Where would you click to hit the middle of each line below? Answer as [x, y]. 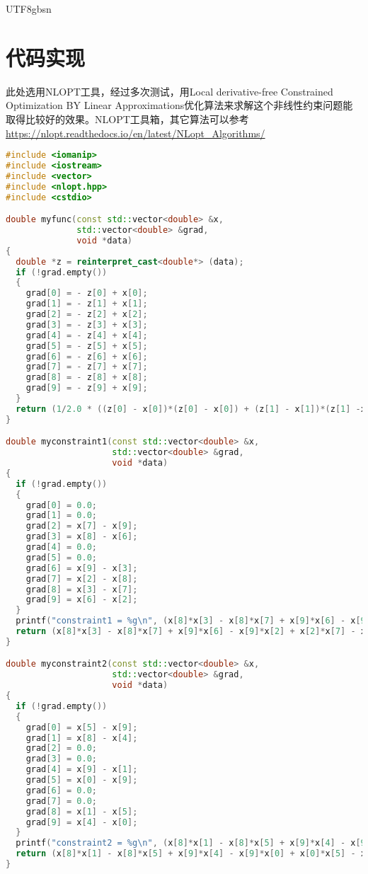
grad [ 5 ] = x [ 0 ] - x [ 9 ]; [82, 780]
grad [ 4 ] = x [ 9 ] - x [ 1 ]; [82, 770]
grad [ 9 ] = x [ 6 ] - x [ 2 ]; [82, 600]
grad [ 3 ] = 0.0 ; [61, 759]
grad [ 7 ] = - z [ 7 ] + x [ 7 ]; [87, 367]
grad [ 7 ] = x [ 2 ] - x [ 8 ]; [82, 579]
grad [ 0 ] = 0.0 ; [61, 505]
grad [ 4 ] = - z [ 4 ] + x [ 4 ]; [87, 335]
